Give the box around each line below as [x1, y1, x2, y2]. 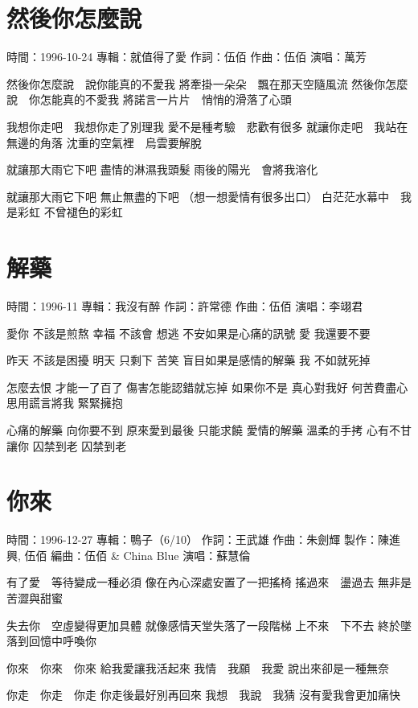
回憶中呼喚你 [28, 632, 96, 649]
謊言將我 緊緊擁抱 [28, 394, 123, 411]
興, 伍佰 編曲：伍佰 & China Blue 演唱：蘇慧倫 [6, 546, 251, 563]
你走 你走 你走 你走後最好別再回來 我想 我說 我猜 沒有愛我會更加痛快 [6, 686, 400, 703]
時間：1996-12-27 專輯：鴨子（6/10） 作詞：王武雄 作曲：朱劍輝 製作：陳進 [6, 531, 400, 548]
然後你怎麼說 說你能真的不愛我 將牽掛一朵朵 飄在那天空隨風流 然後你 [6, 75, 386, 92]
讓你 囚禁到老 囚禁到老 [6, 437, 127, 454]
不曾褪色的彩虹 [43, 204, 123, 220]
